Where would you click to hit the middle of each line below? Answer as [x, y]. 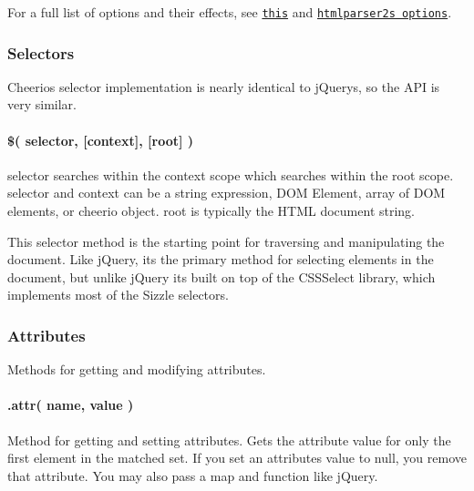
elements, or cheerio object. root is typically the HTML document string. [211, 211]
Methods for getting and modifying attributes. [137, 369]
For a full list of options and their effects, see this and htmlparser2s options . [230, 12]
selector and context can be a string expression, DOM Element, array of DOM [227, 193]
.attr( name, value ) [71, 405]
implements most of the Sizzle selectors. [118, 295]
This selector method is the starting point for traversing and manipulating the [226, 241]
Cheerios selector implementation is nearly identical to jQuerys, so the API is [224, 86]
